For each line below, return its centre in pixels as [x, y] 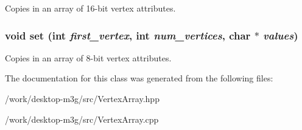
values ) [281, 35]
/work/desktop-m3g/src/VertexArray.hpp [82, 98]
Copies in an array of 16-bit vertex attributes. [90, 8]
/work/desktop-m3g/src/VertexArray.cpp [82, 119]
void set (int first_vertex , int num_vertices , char [128, 35]
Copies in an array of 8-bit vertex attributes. [88, 57]
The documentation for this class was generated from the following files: [139, 78]
